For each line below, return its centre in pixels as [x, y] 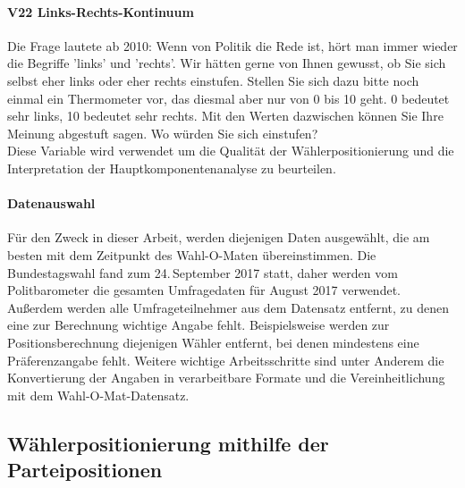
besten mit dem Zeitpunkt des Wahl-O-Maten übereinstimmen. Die [192, 254]
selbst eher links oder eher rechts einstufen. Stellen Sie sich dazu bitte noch [213, 80]
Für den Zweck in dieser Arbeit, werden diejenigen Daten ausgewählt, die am [219, 237]
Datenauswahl [51, 203]
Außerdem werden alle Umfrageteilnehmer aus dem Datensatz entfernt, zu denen [228, 307]
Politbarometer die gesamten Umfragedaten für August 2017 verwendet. [204, 290]
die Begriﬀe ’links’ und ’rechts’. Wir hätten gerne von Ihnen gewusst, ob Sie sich [227, 63]
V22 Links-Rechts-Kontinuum [101, 11]
